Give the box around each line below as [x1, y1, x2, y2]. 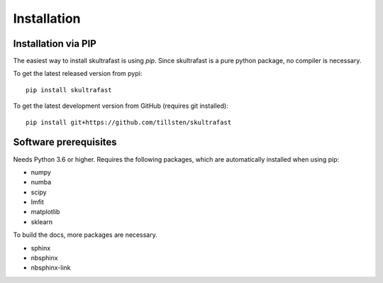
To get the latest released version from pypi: [13, 70, 143, 78]
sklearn [30, 217, 53, 226]
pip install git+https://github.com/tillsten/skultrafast [26, 118, 232, 126]
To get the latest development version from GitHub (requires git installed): [13, 101, 228, 110]
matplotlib [30, 208, 60, 216]
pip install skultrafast [26, 86, 112, 94]
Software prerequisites [13, 136, 117, 148]
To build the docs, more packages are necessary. [13, 231, 157, 239]
